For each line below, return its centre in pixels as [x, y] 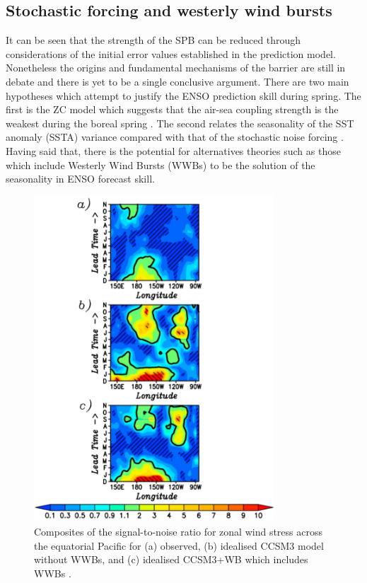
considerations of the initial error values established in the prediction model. [171, 53]
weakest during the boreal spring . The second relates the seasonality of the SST [180, 123]
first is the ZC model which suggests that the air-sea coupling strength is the [172, 109]
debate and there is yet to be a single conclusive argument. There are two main [177, 81]
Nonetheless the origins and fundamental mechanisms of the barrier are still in [176, 68]
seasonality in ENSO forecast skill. [80, 179]
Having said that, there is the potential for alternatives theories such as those [173, 150]
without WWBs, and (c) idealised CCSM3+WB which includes [171, 559]
